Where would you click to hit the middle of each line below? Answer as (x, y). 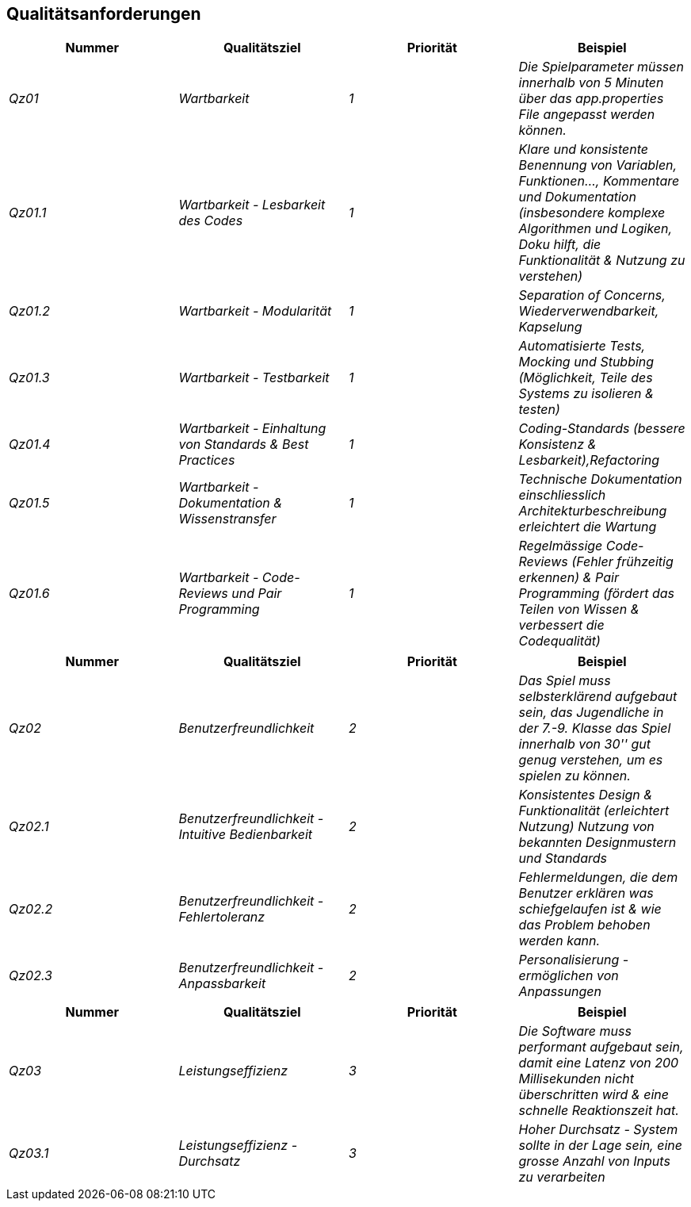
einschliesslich (562, 495)
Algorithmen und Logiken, (596, 229)
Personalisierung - (574, 960)
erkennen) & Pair (569, 578)
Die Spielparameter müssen (601, 67)
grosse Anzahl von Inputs (594, 1161)
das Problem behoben (584, 925)
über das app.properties (591, 99)
